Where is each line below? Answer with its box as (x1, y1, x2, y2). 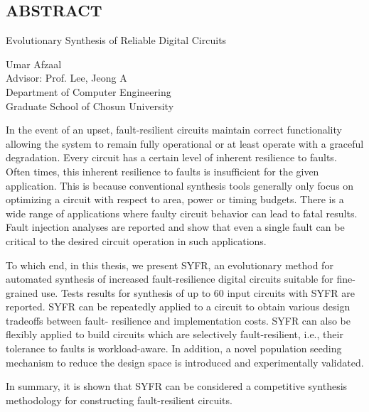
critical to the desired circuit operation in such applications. (6, 233, 267, 248)
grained (6, 285, 38, 300)
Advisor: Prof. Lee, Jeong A (6, 70, 127, 85)
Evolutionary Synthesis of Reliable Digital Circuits (6, 33, 227, 48)
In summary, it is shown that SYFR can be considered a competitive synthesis (6, 379, 348, 394)
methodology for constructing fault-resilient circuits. (6, 392, 232, 407)
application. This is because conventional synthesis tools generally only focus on (6, 178, 354, 193)
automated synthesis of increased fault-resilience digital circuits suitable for (6, 271, 333, 286)
